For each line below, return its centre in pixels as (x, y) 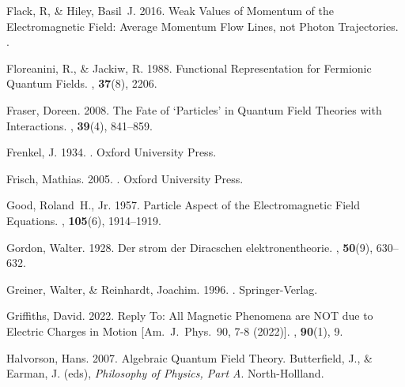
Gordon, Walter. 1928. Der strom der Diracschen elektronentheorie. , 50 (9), (190, 247)
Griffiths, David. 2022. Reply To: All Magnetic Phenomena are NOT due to (190, 316)
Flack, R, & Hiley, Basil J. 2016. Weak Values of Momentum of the (170, 10)
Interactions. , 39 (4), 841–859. (80, 125)
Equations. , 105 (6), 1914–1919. (84, 220)
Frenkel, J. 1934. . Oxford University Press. (112, 152)
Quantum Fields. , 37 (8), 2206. (82, 83)
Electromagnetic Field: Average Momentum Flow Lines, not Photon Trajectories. (202, 26)
